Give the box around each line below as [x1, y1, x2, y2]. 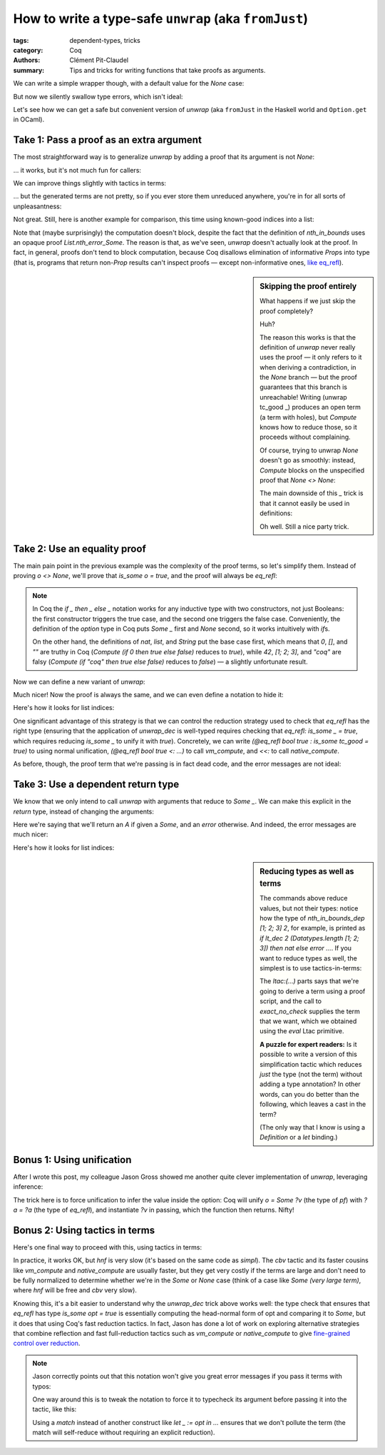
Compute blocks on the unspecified [260, 466, 365, 475]
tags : [13, 36, 29, 44]
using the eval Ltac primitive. [260, 1027, 344, 1035]
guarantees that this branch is [260, 382, 348, 392]
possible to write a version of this [260, 1050, 358, 1059]
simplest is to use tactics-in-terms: [260, 964, 362, 973]
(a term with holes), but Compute [260, 412, 357, 421]
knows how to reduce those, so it [260, 423, 358, 432]
